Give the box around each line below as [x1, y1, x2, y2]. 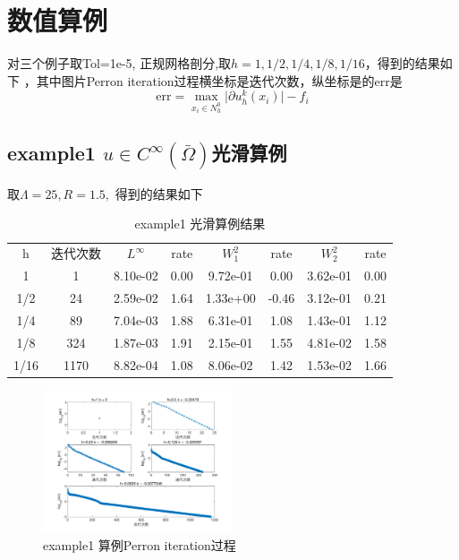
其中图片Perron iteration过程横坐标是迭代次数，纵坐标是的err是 [36, 71, 403, 90]
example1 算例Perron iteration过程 [43, 536, 236, 554]
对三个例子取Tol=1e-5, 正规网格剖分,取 [7, 54, 232, 73]
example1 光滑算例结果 [134, 214, 266, 233]
